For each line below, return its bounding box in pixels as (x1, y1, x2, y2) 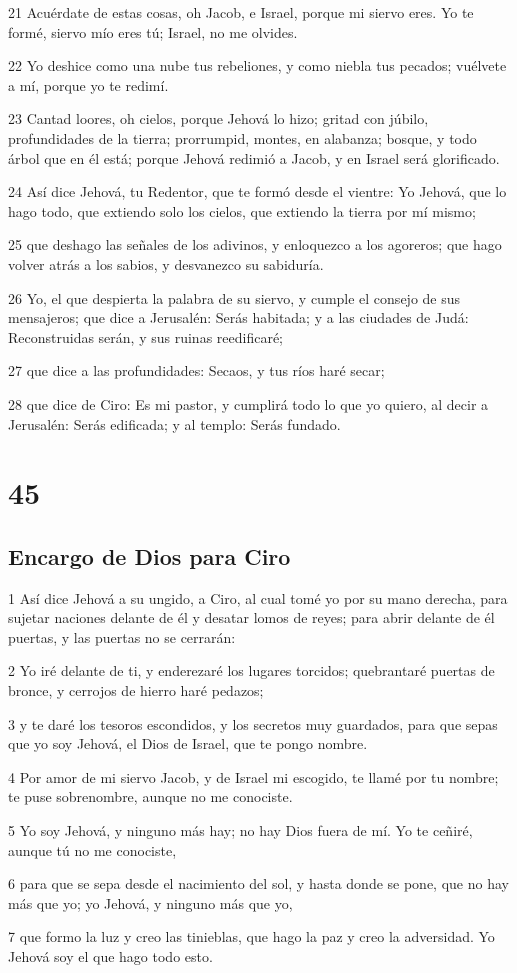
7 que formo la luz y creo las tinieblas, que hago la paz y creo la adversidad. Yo (8, 926, 495, 947)
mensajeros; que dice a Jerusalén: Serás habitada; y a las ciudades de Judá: (8, 307, 469, 328)
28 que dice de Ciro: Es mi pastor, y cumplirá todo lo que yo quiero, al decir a (8, 393, 489, 414)
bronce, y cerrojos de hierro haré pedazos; (8, 680, 264, 701)
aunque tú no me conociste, (8, 839, 177, 860)
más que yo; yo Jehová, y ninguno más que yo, (8, 892, 293, 913)
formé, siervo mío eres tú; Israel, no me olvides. (8, 21, 298, 42)
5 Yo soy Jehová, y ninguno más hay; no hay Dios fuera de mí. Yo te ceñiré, (8, 820, 473, 841)
